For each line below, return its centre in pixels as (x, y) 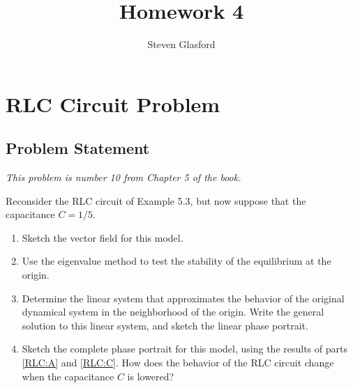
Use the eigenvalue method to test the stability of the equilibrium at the (176, 261)
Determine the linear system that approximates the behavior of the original (183, 298)
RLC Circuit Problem (113, 103)
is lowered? (151, 376)
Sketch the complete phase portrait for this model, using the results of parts (185, 349)
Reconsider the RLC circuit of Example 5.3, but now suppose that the (156, 200)
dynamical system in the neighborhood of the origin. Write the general (173, 312)
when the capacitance (68, 376)
